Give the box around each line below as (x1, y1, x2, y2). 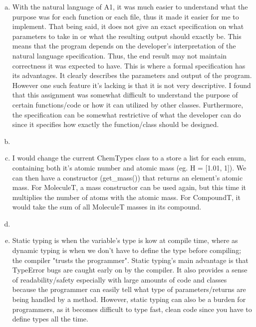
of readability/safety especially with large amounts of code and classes (12, 274, 227, 284)
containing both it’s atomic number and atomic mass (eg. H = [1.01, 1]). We (12, 162, 247, 172)
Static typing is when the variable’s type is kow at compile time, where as (12, 235, 238, 245)
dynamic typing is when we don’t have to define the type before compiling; (12, 245, 242, 255)
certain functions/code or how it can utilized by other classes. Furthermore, (12, 99, 244, 109)
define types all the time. (12, 313, 88, 324)
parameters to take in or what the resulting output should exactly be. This (12, 30, 242, 41)
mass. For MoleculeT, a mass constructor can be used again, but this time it (12, 182, 247, 192)
